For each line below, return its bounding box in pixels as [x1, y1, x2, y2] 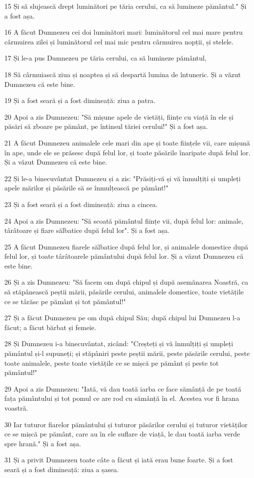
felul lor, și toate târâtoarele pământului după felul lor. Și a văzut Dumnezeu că [4, 251, 244, 261]
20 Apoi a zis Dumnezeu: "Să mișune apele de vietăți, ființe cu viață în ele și [4, 111, 233, 122]
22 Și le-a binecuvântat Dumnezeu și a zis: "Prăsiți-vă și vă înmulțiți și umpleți [4, 173, 241, 183]
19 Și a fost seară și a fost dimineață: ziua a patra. [4, 95, 156, 105]
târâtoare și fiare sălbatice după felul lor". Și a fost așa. [4, 225, 169, 235]
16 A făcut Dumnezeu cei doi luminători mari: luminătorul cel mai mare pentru [4, 27, 243, 37]
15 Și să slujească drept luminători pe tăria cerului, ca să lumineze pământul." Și [4, 1, 247, 11]
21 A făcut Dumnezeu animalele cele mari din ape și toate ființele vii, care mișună [4, 137, 250, 147]
